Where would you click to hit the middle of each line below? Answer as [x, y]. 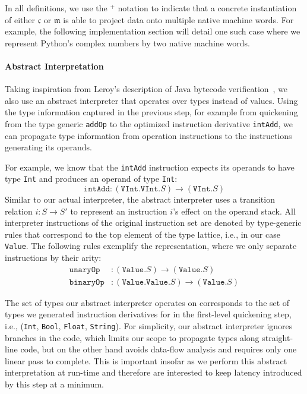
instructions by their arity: [53, 258]
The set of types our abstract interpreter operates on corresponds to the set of [147, 302]
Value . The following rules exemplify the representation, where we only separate [151, 246]
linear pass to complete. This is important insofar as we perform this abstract [146, 360]
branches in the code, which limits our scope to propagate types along [132, 337]
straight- [278, 337]
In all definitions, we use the [56, 8]
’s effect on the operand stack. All [234, 211]
